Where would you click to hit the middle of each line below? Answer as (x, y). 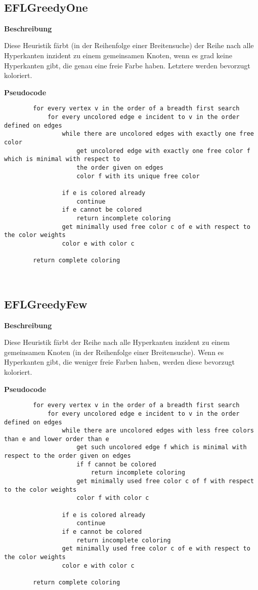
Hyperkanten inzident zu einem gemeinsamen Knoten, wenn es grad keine (118, 55)
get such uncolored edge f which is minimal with (162, 447)
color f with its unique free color (138, 176)
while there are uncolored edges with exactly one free (158, 134)
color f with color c (113, 498)
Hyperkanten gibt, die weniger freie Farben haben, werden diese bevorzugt (119, 362)
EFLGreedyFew (46, 304)
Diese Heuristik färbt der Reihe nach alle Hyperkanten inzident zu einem (117, 342)
